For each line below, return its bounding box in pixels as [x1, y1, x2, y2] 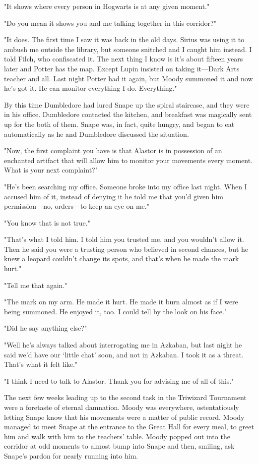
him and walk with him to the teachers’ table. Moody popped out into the [4, 431, 230, 441]
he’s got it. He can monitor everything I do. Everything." [4, 83, 177, 93]
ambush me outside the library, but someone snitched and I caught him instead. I [4, 44, 252, 54]
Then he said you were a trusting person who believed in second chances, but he [4, 243, 249, 254]
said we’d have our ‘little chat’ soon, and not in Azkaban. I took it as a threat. [4, 349, 244, 359]
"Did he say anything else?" [4, 323, 87, 333]
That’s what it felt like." [4, 359, 78, 369]
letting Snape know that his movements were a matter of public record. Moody [4, 411, 245, 422]
